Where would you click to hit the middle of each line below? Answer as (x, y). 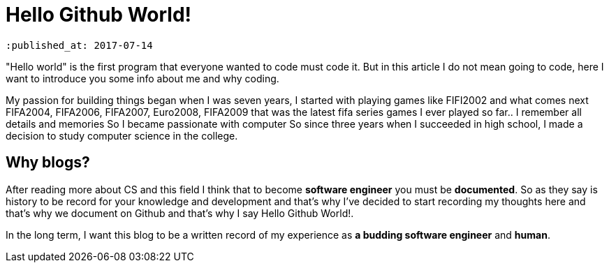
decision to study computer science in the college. (122, 135)
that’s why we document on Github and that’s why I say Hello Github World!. (180, 213)
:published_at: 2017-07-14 (79, 45)
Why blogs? (48, 163)
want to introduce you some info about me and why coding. (142, 78)
